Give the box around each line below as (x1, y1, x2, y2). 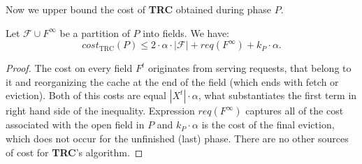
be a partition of (59, 25, 130, 40)
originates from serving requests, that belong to (147, 61, 352, 75)
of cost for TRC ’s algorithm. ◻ (6, 144, 143, 159)
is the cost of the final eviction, (201, 117, 335, 132)
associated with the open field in (6, 117, 145, 132)
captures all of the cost (245, 103, 344, 118)
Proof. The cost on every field (6, 61, 133, 75)
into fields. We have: (143, 25, 230, 40)
